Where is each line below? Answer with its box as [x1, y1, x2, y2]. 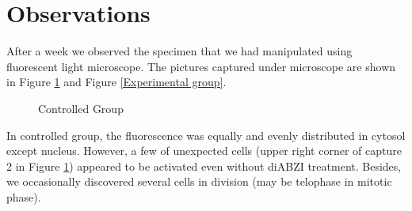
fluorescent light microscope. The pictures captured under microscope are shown [6, 58, 396, 74]
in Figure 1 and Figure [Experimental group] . [6, 73, 227, 90]
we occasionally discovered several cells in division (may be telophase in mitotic [6, 173, 392, 190]
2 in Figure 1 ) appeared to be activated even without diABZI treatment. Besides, [6, 157, 402, 174]
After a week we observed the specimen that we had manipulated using [6, 43, 353, 59]
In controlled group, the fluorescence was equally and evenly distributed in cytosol [6, 126, 406, 143]
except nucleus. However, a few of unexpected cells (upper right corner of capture [6, 142, 402, 159]
